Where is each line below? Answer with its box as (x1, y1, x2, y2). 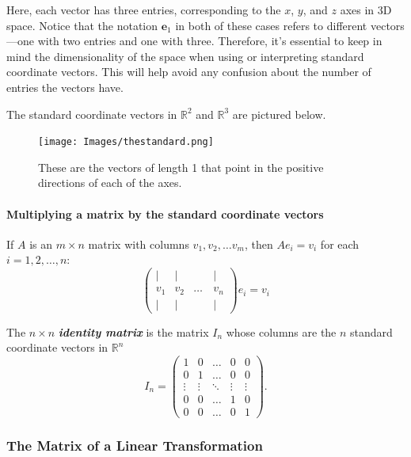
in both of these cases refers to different (175, 17, 367, 33)
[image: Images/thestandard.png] (38, 136, 214, 148)
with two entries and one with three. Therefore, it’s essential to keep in (37, 32, 382, 49)
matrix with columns (88, 235, 189, 252)
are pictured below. (232, 105, 326, 122)
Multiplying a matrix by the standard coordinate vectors (6, 205, 324, 222)
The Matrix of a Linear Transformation (6, 435, 263, 455)
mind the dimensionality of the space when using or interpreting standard (6, 48, 364, 64)
